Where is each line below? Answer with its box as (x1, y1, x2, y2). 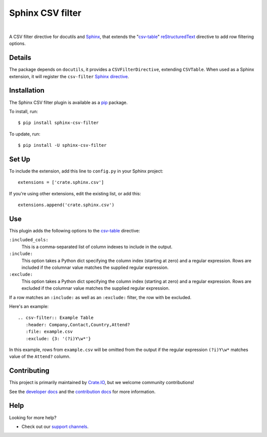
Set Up (9, 155, 31, 163)
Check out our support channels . (21, 423, 89, 430)
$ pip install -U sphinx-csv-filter (18, 142, 107, 148)
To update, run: (9, 131, 41, 137)
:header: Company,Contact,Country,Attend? (25, 322, 131, 327)
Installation (9, 87, 44, 95)
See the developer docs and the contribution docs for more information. (9, 389, 156, 394)
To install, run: (9, 108, 38, 114)
